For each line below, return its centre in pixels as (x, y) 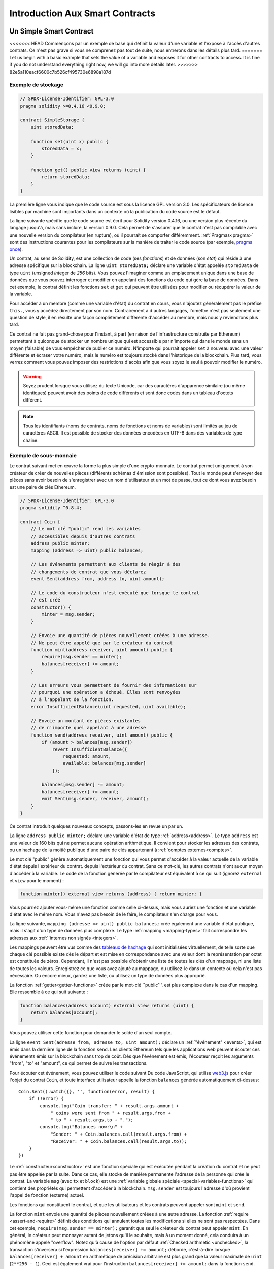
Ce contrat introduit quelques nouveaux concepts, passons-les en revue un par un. (96, 826)
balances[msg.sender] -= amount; (83, 785)
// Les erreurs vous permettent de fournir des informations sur (114, 686)
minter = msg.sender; (68, 614)
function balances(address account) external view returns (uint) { (107, 1006)
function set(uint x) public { (70, 141)
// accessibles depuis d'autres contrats (83, 536)
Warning (32, 376)
